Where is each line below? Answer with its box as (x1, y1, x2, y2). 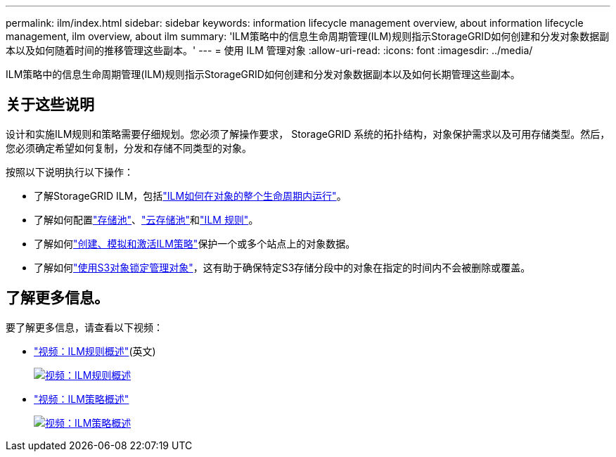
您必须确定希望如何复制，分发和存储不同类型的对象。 (6, 141, 252, 154)
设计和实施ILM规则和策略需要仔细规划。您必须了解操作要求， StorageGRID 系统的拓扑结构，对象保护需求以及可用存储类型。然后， (6, 127, 610, 140)
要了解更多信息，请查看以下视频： (6, 321, 163, 333)
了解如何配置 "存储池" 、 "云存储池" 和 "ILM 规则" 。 (34, 213, 259, 226)
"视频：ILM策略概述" (34, 392, 129, 405)
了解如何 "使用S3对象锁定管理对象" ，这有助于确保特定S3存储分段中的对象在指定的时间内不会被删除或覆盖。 (34, 261, 531, 273)
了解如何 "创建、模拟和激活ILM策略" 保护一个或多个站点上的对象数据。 (34, 237, 356, 250)
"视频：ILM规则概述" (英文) (34, 345, 156, 357)
